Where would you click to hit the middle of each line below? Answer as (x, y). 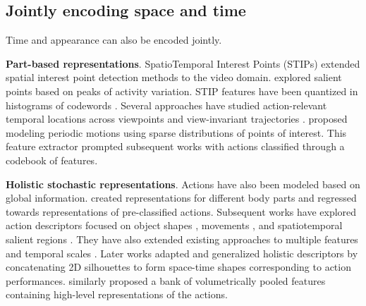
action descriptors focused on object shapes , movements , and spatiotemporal (174, 225)
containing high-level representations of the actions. (117, 294)
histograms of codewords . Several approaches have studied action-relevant (166, 105)
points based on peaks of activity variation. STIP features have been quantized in (182, 91)
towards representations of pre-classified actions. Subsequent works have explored (181, 211)
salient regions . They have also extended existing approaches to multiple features (182, 239)
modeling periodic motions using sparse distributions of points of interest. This (176, 132)
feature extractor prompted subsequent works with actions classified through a (175, 146)
